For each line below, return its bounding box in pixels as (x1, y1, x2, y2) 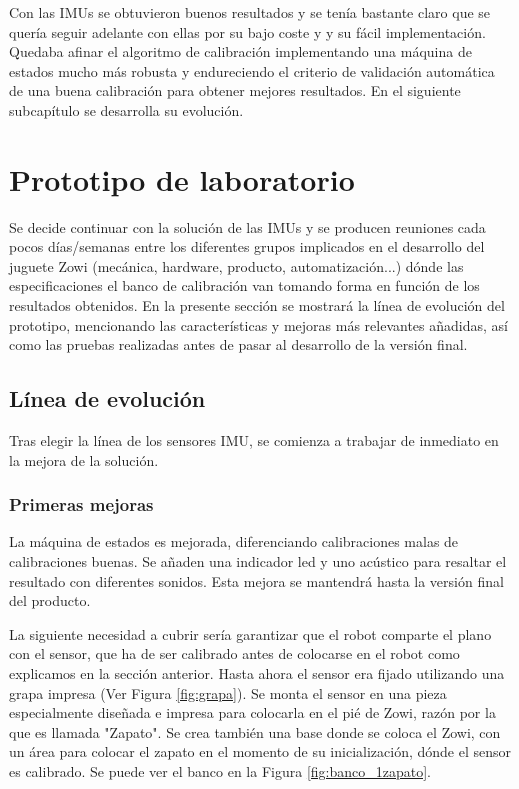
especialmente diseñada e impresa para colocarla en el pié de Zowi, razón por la (9, 702, 496, 723)
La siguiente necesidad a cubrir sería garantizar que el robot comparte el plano (9, 623, 492, 644)
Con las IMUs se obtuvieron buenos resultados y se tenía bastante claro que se (9, 2, 491, 22)
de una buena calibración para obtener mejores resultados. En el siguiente (9, 80, 461, 101)
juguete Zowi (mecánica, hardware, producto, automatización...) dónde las (9, 255, 464, 276)
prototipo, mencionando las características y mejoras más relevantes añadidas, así (9, 314, 508, 335)
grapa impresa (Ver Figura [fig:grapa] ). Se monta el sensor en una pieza (9, 682, 447, 703)
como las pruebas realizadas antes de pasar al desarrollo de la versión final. (9, 334, 468, 355)
